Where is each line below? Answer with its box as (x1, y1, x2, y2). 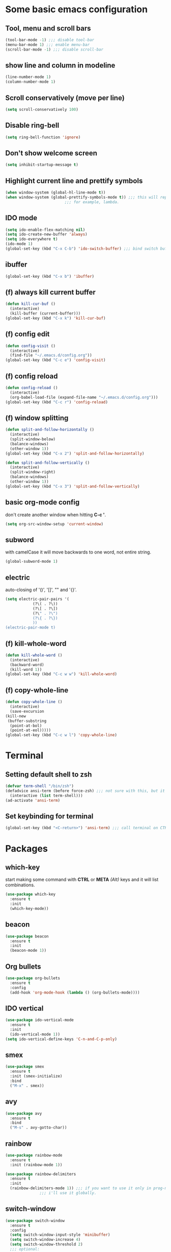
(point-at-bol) (10, 723, 42, 728)
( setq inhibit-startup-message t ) (5, 162, 79, 167)
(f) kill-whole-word (5, 639, 67, 648)
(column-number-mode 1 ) (5, 79, 56, 85)
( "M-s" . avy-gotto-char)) (10, 1125, 67, 1130)
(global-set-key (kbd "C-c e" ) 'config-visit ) (5, 357, 106, 363)
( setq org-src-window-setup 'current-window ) (5, 521, 103, 526)
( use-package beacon (5, 933, 49, 939)
